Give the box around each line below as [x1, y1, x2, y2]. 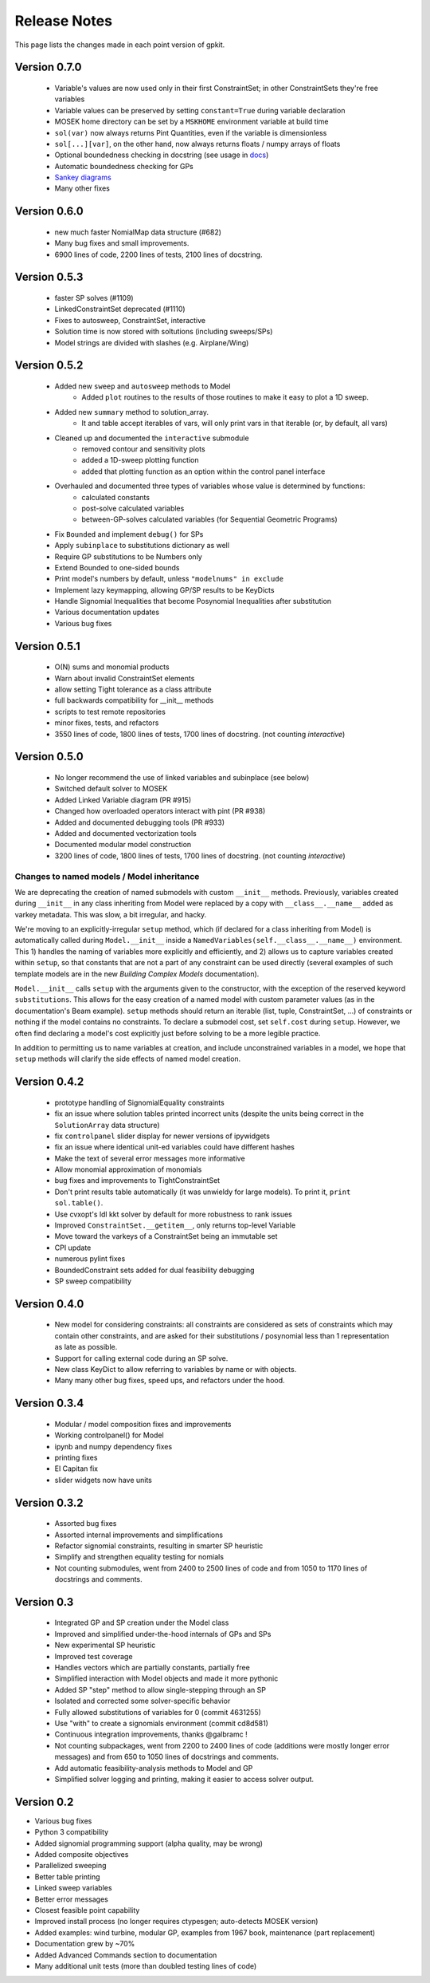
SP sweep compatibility [54, 1276, 131, 1286]
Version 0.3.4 [14, 1397, 84, 1410]
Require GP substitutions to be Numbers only [54, 551, 202, 562]
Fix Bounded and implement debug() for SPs [54, 529, 204, 538]
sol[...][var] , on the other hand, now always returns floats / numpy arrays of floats [54, 139, 341, 148]
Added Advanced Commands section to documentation [34, 1950, 217, 1960]
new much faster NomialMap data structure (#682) [54, 227, 222, 237]
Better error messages [34, 1894, 109, 1904]
